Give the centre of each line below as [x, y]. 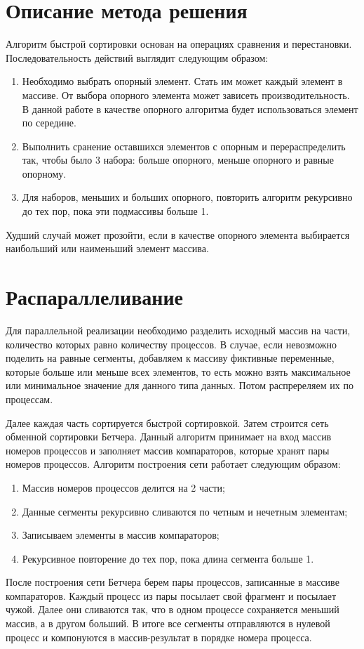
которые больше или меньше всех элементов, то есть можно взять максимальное [178, 371]
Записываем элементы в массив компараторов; [121, 535]
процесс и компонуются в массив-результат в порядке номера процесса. [159, 637]
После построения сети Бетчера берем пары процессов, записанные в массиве [173, 582]
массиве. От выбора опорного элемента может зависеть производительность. [186, 94]
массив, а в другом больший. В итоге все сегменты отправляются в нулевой [168, 623]
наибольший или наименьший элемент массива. [107, 248]
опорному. [44, 173]
